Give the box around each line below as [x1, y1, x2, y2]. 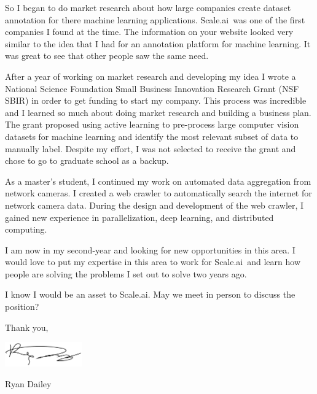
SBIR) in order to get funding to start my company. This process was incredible [5, 94, 307, 107]
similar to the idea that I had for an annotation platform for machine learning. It [5, 37, 311, 50]
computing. [5, 223, 47, 236]
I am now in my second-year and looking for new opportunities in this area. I [5, 243, 295, 256]
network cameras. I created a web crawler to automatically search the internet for [5, 187, 312, 199]
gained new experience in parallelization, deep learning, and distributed [5, 211, 274, 223]
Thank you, [5, 320, 49, 333]
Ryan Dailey [5, 377, 52, 390]
